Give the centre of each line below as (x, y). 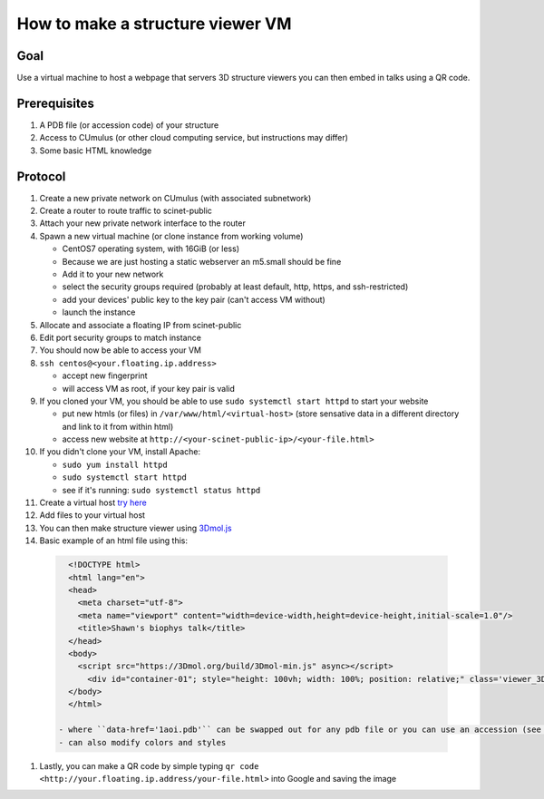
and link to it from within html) (118, 426)
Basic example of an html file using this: (114, 541)
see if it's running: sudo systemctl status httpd (161, 490)
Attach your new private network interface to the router (143, 223)
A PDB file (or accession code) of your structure (129, 125)
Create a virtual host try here (93, 502)
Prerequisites (55, 103)
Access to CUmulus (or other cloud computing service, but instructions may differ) (194, 138)
